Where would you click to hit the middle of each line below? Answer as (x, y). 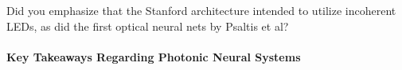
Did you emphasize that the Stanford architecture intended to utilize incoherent (201, 10)
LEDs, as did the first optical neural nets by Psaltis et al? (148, 26)
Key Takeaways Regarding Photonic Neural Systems (154, 56)
